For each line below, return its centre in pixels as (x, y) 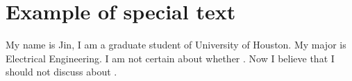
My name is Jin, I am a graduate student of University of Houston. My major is (176, 45)
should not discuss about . (61, 72)
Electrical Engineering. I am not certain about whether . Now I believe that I (170, 58)
